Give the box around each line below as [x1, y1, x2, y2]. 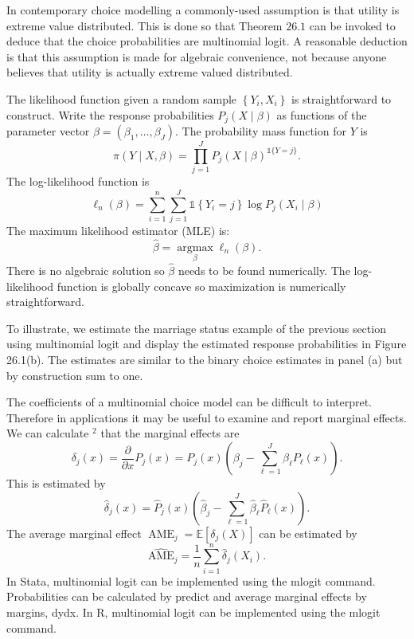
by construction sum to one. [6, 367, 143, 383]
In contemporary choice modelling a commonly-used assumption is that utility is [6, 2, 400, 18]
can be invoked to [309, 17, 396, 33]
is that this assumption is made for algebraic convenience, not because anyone [6, 48, 387, 65]
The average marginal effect [6, 524, 142, 541]
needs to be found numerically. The [178, 262, 350, 279]
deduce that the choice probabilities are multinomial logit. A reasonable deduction [6, 33, 408, 49]
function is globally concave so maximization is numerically [57, 277, 346, 294]
